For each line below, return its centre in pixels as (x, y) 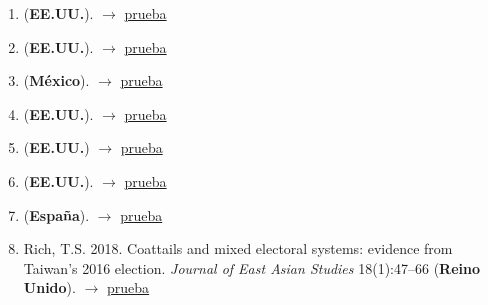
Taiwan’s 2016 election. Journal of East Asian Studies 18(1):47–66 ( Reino (252, 267)
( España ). (56, 214)
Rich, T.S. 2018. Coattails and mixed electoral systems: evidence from (238, 248)
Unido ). (49, 287)
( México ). (56, 80)
